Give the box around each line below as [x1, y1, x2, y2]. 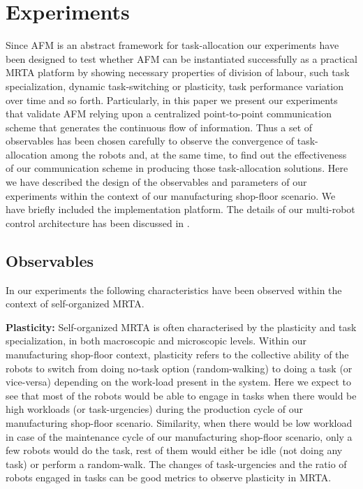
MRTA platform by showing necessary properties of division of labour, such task [6, 65, 350, 80]
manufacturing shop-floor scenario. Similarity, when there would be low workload [6, 415, 353, 430]
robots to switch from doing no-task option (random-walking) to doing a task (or [6, 360, 353, 375]
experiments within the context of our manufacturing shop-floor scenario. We [6, 188, 336, 203]
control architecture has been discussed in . [6, 215, 190, 230]
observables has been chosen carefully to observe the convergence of [6, 133, 295, 148]
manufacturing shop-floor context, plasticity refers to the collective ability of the [6, 347, 349, 362]
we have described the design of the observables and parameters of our [6, 175, 307, 189]
